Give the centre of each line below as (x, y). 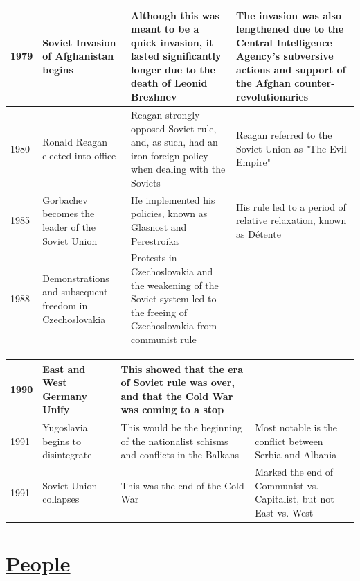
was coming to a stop (172, 409)
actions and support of (291, 69)
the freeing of (159, 312)
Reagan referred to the (284, 135)
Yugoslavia (65, 427)
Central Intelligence (284, 42)
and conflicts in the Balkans (180, 454)
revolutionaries (272, 97)
